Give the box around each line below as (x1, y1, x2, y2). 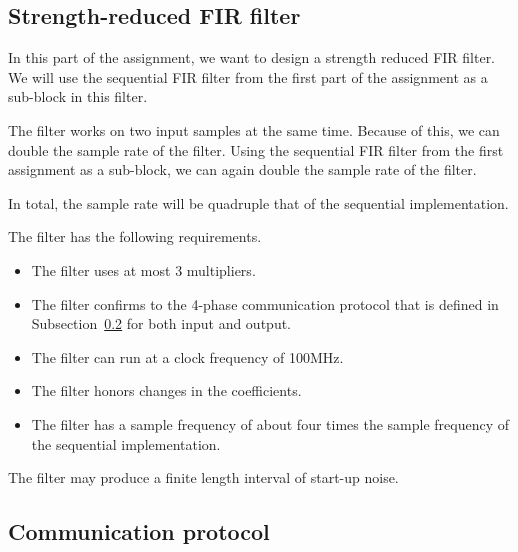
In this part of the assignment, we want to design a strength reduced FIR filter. (8, 47, 496, 68)
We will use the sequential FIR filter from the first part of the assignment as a (8, 66, 488, 87)
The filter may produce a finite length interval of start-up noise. (8, 467, 399, 488)
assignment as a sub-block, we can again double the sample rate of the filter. (8, 159, 477, 180)
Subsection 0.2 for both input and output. (31, 313, 292, 334)
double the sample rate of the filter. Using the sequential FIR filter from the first (8, 139, 504, 160)
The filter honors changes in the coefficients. (31, 380, 302, 401)
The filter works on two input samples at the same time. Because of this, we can (8, 119, 500, 140)
